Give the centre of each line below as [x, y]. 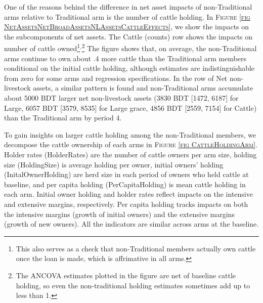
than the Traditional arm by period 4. [63, 118]
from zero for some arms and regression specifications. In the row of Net [116, 78]
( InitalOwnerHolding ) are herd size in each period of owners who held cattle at [126, 174]
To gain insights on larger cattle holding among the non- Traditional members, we [130, 134]
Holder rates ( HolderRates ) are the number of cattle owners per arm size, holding [130, 154]
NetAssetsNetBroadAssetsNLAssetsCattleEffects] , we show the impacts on [127, 27]
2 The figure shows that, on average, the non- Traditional [169, 48]
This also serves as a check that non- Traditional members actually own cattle [136, 248]
